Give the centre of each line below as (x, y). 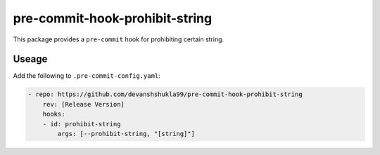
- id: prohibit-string (82, 124)
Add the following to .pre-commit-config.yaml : (87, 76)
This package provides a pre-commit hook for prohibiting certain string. (119, 39)
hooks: (54, 114)
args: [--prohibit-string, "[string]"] (126, 134)
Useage (30, 59)
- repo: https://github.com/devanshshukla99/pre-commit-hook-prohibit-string (165, 94)
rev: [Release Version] (83, 104)
